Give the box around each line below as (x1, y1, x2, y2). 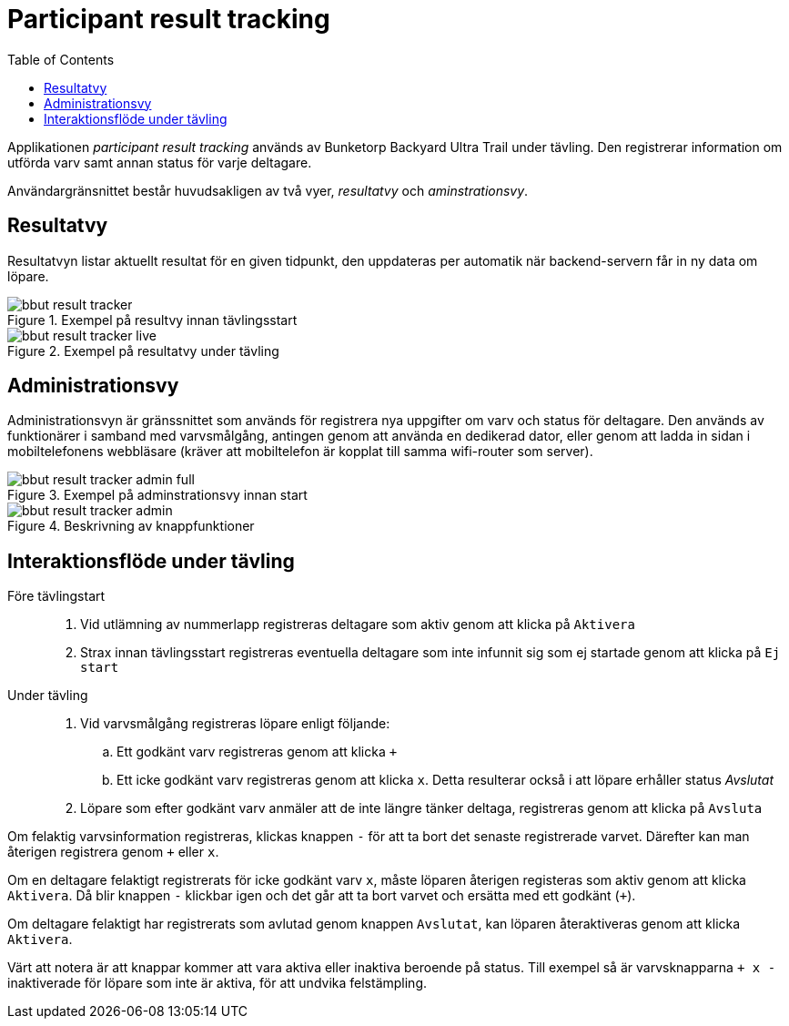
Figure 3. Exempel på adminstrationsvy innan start (7, 487, 308, 503)
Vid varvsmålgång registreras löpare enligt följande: (80, 716, 390, 732)
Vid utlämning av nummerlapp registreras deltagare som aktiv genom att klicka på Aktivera (80, 616, 635, 633)
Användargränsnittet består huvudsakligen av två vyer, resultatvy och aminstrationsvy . (7, 182, 529, 198)
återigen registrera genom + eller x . (7, 844, 219, 860)
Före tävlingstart (7, 588, 106, 604)
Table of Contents (7, 51, 115, 67)
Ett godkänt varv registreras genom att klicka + (116, 744, 398, 760)
